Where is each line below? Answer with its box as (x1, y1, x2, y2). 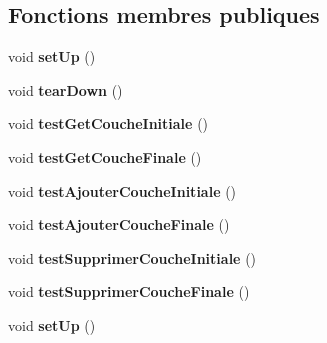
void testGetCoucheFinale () (8, 146, 202, 167)
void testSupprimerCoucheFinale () (8, 281, 250, 302)
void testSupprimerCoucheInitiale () (8, 247, 257, 268)
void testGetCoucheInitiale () (8, 113, 209, 134)
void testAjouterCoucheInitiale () (8, 180, 237, 201)
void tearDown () (8, 79, 123, 100)
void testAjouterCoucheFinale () (8, 214, 230, 235)
